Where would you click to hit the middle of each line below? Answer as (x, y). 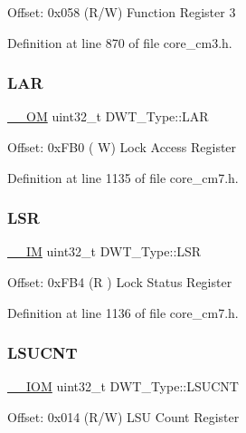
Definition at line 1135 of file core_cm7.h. (123, 177)
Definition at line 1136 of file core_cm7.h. (123, 312)
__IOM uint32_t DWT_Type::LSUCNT (123, 386)
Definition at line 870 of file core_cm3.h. (120, 42)
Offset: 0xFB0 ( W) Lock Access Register (122, 147)
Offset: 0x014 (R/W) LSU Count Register (123, 417)
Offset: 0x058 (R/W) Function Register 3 (122, 12)
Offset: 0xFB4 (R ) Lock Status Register (120, 282)
